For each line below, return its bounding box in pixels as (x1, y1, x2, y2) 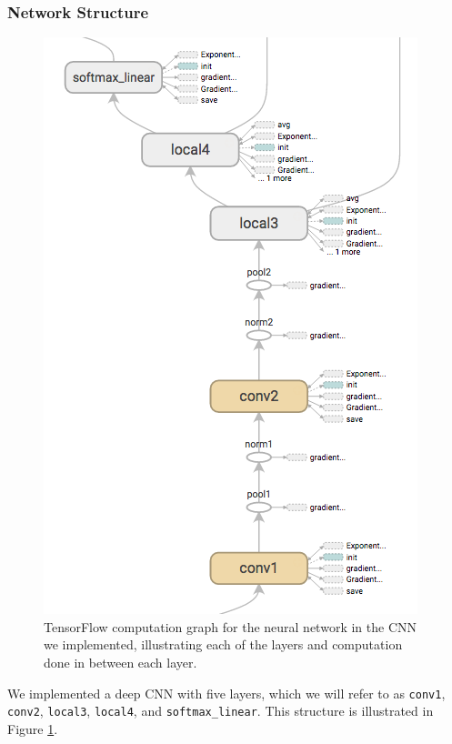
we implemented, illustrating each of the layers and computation (44, 635, 403, 654)
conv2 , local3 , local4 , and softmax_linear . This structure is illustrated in (7, 701, 434, 720)
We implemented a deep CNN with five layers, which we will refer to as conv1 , (7, 683, 446, 702)
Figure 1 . (7, 719, 58, 738)
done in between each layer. (44, 653, 197, 671)
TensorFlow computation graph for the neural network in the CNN (44, 617, 417, 636)
